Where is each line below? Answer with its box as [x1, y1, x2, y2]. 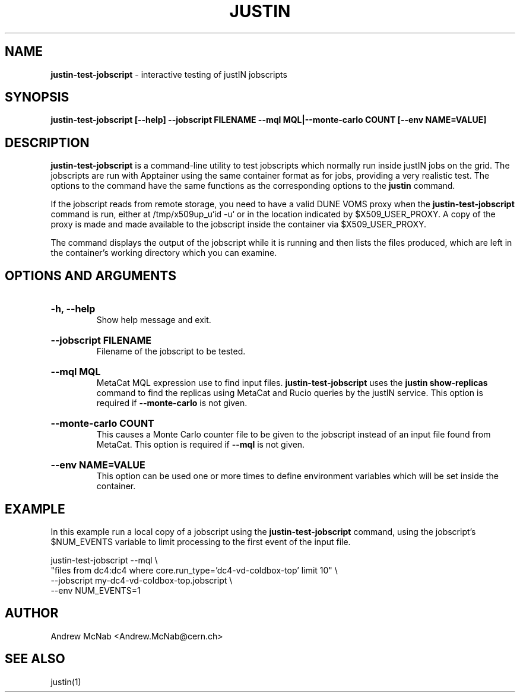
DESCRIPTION [5, 135, 90, 150]
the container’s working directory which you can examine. [50, 248, 277, 258]
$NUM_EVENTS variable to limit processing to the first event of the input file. [50, 536, 351, 547]
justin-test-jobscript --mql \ [50, 555, 158, 565]
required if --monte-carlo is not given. [96, 398, 248, 408]
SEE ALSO [5, 651, 65, 667]
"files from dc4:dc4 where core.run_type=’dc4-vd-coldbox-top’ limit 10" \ [50, 565, 338, 575]
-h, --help [50, 303, 96, 315]
